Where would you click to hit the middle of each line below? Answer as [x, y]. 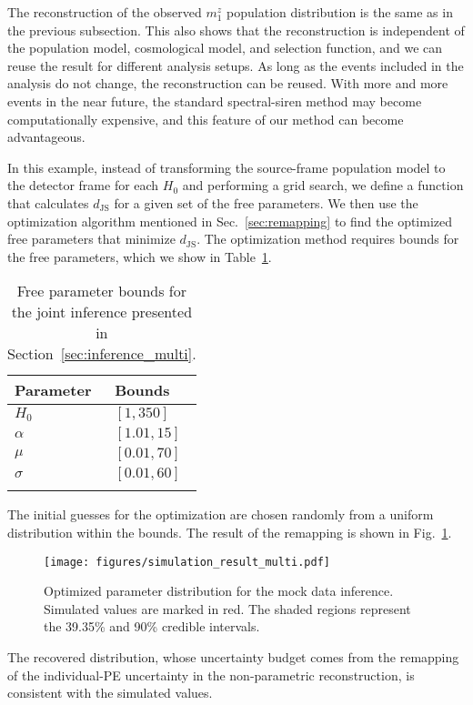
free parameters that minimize [91, 239]
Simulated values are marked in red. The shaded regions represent [227, 608]
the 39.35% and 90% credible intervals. [152, 626]
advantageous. [46, 137]
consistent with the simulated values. [110, 693]
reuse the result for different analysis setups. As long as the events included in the [236, 65]
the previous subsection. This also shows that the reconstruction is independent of [236, 30]
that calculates [48, 202]
